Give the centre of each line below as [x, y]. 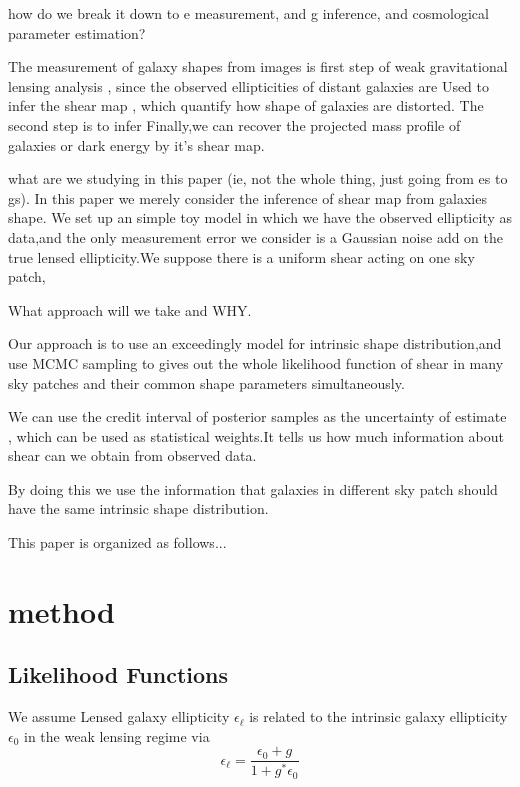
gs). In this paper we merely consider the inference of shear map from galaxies [247, 197]
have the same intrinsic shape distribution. [138, 508]
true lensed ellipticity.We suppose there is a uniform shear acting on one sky [241, 256]
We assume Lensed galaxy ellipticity [119, 716]
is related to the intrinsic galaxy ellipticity [378, 716]
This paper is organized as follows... [117, 542]
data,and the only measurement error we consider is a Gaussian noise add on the [256, 236]
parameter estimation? [77, 32]
